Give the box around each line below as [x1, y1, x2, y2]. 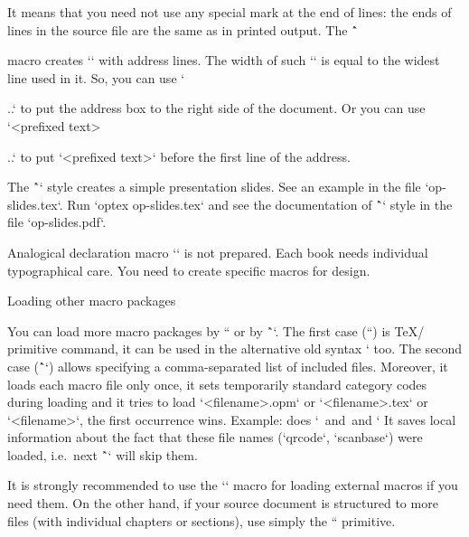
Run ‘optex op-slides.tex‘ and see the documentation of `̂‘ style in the [67, 194, 453, 213]
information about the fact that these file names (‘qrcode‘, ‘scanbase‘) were [7, 428, 423, 447]
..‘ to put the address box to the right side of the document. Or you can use [7, 99, 426, 118]
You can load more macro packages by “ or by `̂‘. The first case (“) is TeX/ [7, 321, 425, 340]
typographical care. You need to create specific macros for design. [7, 260, 371, 279]
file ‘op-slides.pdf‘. [7, 212, 107, 231]
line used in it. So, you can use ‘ [7, 68, 185, 87]
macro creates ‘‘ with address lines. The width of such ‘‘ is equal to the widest [7, 51, 440, 70]
